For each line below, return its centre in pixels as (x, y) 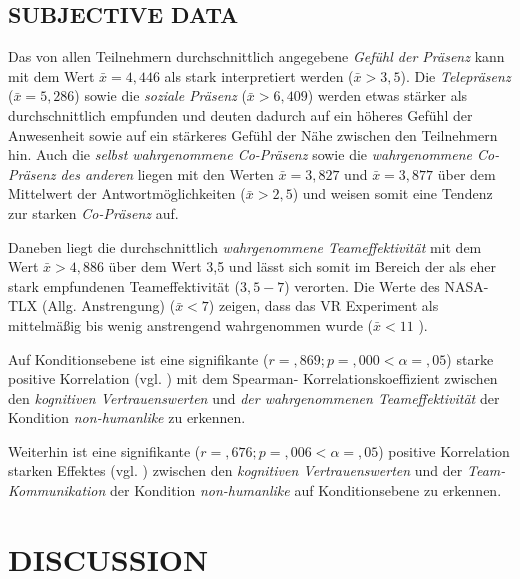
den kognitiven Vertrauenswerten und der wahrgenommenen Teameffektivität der (254, 397)
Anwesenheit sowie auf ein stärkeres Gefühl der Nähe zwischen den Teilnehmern (253, 134)
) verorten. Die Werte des (362, 285)
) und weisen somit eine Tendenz (392, 193)
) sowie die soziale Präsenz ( (160, 95)
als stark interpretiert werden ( (259, 75)
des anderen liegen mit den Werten (167, 173)
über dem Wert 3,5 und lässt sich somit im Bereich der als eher (302, 266)
